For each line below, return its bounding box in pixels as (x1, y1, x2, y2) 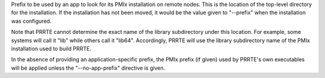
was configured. (11, 17, 52, 24)
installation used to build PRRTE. (11, 45, 91, 52)
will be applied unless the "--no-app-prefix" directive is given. (11, 64, 166, 71)
